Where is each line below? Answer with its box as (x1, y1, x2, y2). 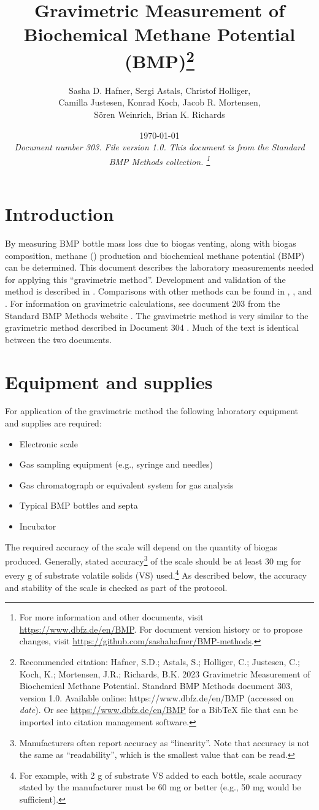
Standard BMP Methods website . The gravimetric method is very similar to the (5, 309, 309, 322)
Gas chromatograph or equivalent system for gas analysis (19, 478, 234, 491)
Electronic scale (19, 437, 78, 450)
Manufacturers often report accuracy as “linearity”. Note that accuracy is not (19, 736, 310, 749)
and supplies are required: (5, 417, 102, 430)
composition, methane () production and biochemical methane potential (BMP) (5, 249, 305, 261)
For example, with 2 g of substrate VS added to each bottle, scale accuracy (19, 768, 302, 781)
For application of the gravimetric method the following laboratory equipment (5, 404, 299, 417)
